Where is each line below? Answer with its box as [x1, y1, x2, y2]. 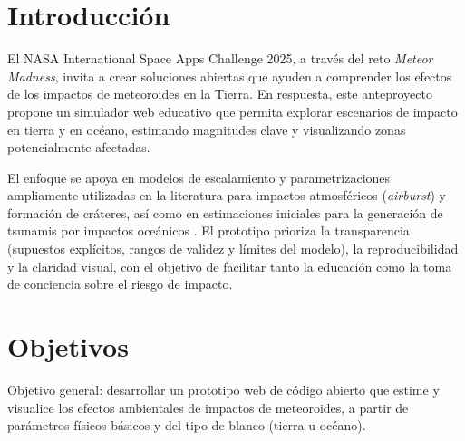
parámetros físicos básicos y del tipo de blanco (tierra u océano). [7, 416, 366, 435]
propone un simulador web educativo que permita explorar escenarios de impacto [7, 101, 458, 120]
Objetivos [7, 328, 129, 365]
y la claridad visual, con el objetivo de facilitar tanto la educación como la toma [7, 256, 452, 275]
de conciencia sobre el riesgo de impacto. [7, 274, 233, 293]
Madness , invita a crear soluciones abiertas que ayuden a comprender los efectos [7, 66, 452, 85]
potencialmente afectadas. [7, 138, 150, 157]
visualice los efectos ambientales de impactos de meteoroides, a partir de [7, 398, 409, 417]
